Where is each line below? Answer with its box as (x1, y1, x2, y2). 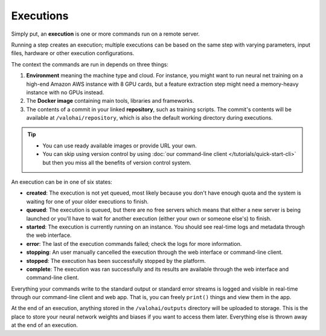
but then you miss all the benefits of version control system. (42, 159, 191, 166)
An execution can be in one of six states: (11, 178, 113, 186)
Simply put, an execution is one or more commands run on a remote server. (11, 30, 200, 37)
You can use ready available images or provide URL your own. (42, 142, 197, 149)
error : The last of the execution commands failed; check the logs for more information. (26, 240, 242, 247)
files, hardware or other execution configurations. (11, 50, 135, 57)
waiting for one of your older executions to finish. (26, 198, 149, 205)
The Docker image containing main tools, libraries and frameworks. (26, 97, 194, 105)
